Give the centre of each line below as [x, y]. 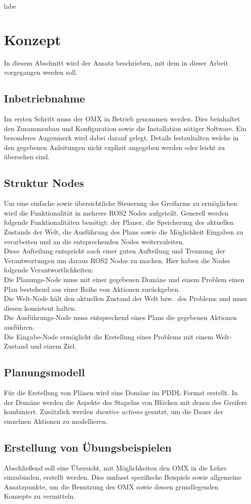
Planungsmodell [44, 372]
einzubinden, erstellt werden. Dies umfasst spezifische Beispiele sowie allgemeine [123, 477]
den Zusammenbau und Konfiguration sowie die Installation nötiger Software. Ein [125, 128]
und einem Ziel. [53, 346]
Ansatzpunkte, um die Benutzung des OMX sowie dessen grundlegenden [111, 486]
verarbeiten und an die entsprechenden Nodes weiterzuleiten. [94, 241]
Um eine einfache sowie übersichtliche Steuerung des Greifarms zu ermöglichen [121, 203]
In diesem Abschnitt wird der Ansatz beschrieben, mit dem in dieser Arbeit [116, 62]
